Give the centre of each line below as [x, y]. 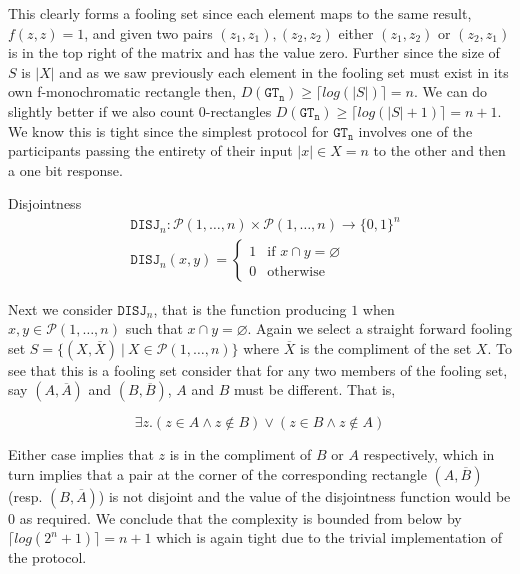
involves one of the [415, 130]
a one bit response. [65, 169]
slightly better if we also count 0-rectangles [140, 110]
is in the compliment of [240, 454]
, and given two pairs [148, 32]
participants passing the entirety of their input [150, 150]
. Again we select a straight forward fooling [379, 328]
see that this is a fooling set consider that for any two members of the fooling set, [258, 369]
